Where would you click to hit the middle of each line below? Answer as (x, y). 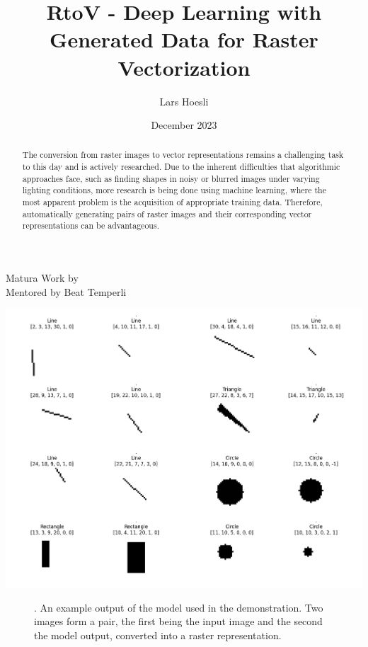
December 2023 (184, 125)
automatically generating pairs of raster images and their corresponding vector (167, 213)
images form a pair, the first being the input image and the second (178, 621)
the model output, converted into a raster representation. (158, 635)
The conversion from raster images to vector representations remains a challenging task (183, 155)
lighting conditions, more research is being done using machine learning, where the (174, 190)
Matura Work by (42, 278)
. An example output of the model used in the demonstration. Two (179, 607)
